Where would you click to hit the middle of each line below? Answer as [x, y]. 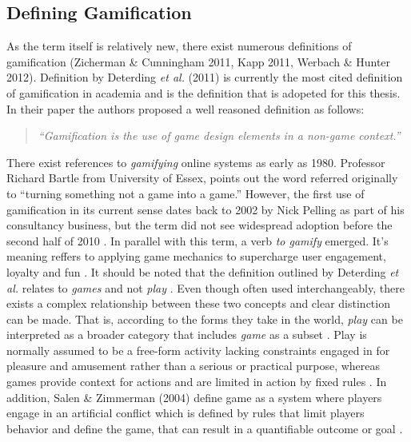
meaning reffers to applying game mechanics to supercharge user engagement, [196, 256]
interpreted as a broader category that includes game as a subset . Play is [187, 334]
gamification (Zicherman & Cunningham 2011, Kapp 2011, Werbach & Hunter [199, 61]
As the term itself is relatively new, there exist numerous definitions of [179, 46]
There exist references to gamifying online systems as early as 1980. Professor [196, 162]
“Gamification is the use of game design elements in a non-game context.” [219, 135]
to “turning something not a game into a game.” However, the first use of [186, 193]
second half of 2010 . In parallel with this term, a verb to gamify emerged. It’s [198, 240]
